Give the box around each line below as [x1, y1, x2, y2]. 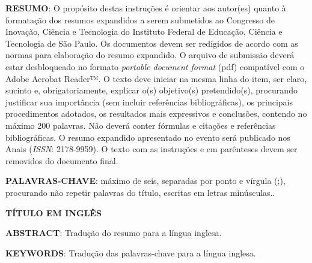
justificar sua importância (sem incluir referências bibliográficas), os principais [5, 95, 293, 108]
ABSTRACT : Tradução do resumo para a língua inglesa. [5, 226, 222, 239]
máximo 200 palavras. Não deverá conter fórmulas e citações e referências [5, 119, 276, 131]
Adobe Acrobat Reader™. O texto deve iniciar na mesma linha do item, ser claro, [5, 72, 307, 84]
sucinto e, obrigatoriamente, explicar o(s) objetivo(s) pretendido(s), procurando [5, 84, 298, 96]
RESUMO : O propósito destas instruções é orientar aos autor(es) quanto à [5, 2, 286, 14]
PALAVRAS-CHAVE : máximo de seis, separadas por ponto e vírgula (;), [5, 174, 286, 187]
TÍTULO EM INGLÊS [5, 206, 102, 219]
